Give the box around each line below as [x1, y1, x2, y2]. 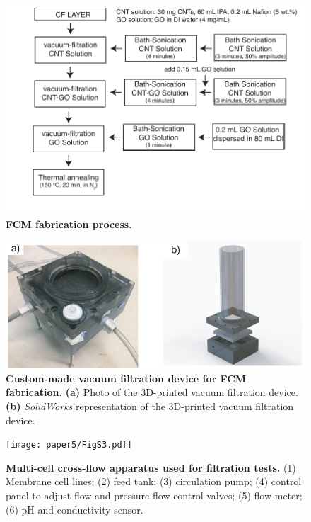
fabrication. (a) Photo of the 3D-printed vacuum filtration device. [6, 385, 298, 399]
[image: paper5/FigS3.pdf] [6, 440, 132, 450]
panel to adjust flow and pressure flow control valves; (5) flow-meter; [6, 488, 303, 503]
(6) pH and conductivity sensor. [6, 501, 143, 516]
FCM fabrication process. [6, 217, 132, 232]
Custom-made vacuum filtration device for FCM [6, 370, 247, 385]
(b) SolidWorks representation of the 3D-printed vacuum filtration [6, 399, 294, 414]
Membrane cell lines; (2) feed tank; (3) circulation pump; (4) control [6, 474, 302, 489]
